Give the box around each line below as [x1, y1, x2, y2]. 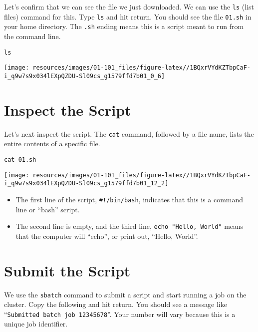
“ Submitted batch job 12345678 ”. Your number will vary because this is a [4, 308, 236, 319]
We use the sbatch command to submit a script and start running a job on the [4, 289, 247, 299]
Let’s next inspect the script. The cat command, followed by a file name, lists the [4, 128, 254, 139]
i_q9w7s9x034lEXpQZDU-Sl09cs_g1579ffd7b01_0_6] [4, 72, 165, 80]
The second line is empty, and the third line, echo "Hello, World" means [15, 221, 244, 231]
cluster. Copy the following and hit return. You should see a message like [4, 299, 227, 309]
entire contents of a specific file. [4, 138, 100, 149]
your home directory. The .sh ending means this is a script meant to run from [4, 21, 244, 32]
